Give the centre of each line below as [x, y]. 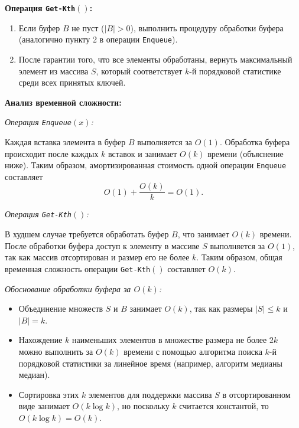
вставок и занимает [143, 153]
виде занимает [44, 406]
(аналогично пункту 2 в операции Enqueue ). [98, 39]
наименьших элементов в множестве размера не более [170, 340]
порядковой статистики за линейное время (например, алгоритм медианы [150, 363]
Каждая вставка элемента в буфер [65, 141]
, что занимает [203, 234]
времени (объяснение [246, 153]
